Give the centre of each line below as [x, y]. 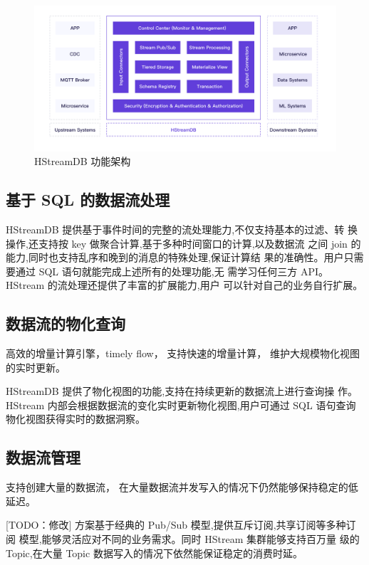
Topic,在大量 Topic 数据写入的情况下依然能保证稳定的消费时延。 [154, 553]
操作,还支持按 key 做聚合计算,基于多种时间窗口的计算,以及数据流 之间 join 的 [183, 243]
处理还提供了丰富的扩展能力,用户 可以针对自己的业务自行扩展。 [215, 285]
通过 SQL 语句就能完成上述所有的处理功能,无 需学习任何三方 [156, 271]
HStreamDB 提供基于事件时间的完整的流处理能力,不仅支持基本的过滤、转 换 [182, 229]
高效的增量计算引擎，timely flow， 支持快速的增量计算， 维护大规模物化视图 [183, 353]
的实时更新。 [36, 367]
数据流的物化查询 [66, 323]
